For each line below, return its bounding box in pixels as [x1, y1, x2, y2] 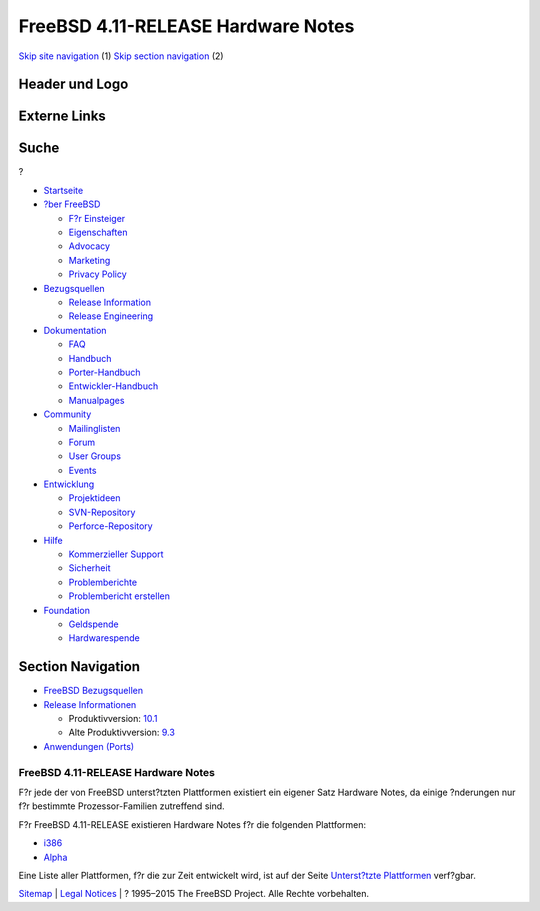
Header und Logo [18, 76, 129, 93]
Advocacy [68, 240, 110, 252]
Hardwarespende [68, 632, 140, 644]
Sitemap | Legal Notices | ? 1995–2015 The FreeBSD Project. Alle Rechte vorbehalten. [18, 888, 370, 900]
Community [43, 408, 92, 420]
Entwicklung [43, 478, 95, 490]
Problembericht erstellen [68, 590, 170, 602]
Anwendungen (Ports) [43, 740, 135, 752]
